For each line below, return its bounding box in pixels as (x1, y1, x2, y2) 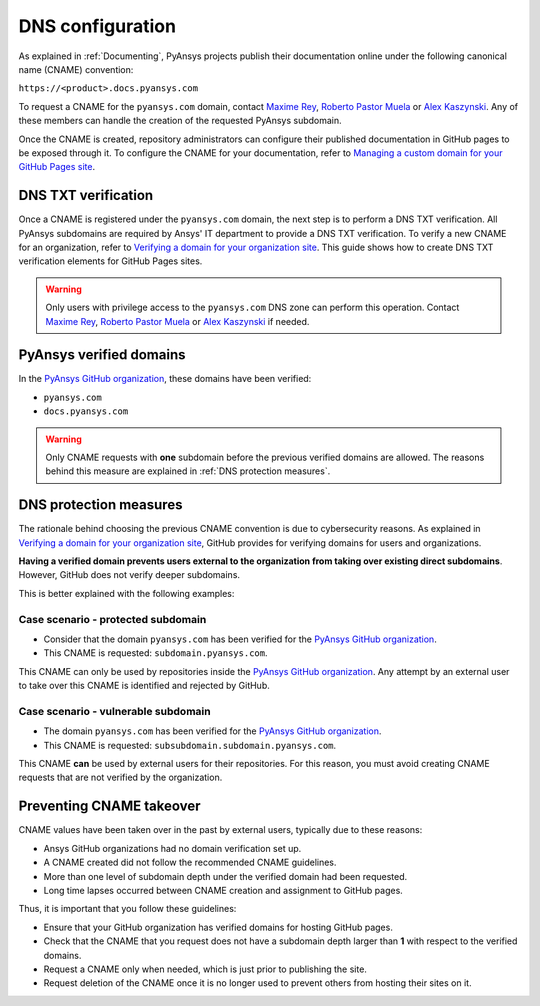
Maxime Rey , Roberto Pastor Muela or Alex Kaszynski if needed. (45, 315, 310, 327)
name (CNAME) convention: (18, 63, 134, 75)
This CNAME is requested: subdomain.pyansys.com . (43, 647, 268, 659)
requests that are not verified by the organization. (18, 771, 223, 784)
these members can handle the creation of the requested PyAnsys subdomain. (18, 115, 342, 127)
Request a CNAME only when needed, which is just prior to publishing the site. (43, 963, 367, 975)
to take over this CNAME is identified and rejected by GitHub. (18, 680, 270, 692)
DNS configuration (18, 15, 177, 37)
